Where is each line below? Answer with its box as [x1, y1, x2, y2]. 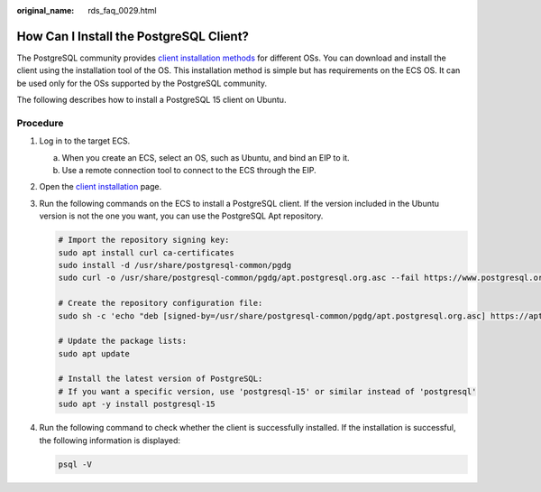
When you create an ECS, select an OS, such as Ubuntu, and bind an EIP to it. [61, 152, 351, 162]
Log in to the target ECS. [39, 135, 131, 146]
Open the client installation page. [39, 181, 162, 192]
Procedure [16, 116, 64, 129]
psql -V [58, 459, 92, 469]
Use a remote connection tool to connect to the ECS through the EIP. [61, 165, 317, 175]
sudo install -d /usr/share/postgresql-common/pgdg [58, 260, 292, 270]
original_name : [16, 5, 75, 15]
